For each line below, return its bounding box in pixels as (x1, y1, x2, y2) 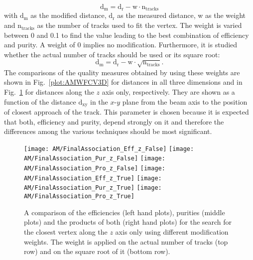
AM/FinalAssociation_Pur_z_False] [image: (24, 155, 165, 162)
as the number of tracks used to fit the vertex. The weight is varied (37, 20, 242, 30)
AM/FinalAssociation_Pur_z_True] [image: (24, 184, 162, 192)
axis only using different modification (115, 226, 229, 237)
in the (90, 96, 108, 107)
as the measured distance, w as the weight (117, 10, 246, 20)
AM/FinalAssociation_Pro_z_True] (24, 193, 134, 200)
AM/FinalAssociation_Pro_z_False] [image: (24, 165, 165, 172)
